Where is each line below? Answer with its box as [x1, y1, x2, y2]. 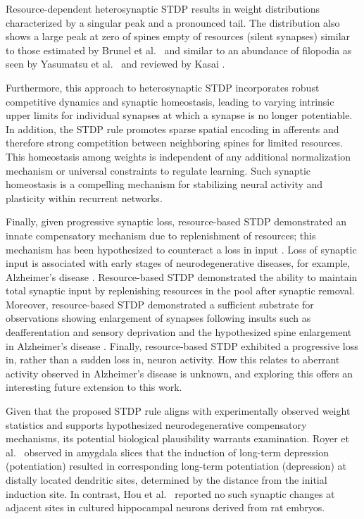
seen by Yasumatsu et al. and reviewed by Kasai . [6, 56, 225, 71]
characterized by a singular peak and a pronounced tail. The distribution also [6, 15, 340, 30]
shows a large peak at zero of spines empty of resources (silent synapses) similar [6, 29, 351, 44]
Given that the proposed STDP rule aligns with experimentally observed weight [6, 404, 351, 418]
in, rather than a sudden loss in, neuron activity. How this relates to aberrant [6, 352, 340, 367]
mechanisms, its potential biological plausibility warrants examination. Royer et [6, 431, 349, 446]
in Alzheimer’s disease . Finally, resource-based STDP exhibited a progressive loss [6, 338, 358, 353]
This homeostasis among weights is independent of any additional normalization [6, 149, 351, 163]
